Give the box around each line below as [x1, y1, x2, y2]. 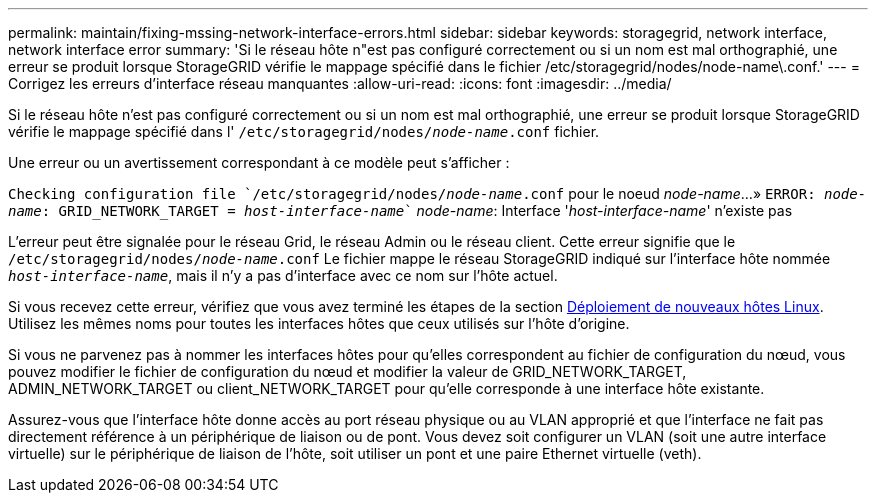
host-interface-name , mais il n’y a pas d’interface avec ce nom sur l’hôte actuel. [8, 267, 558, 284]
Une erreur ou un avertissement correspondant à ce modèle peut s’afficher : [8, 154, 510, 171]
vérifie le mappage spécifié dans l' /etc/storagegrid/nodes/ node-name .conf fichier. [8, 123, 600, 140]
